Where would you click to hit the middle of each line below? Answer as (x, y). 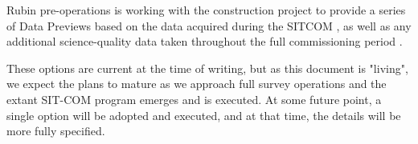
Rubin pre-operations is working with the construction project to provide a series (206, 10)
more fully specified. (56, 131)
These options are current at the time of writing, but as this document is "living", (207, 68)
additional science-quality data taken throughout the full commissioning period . (205, 41)
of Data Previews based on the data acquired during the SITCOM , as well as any (209, 25)
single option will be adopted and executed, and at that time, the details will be (204, 115)
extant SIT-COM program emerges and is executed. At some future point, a (194, 99)
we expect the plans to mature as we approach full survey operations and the (197, 84)
